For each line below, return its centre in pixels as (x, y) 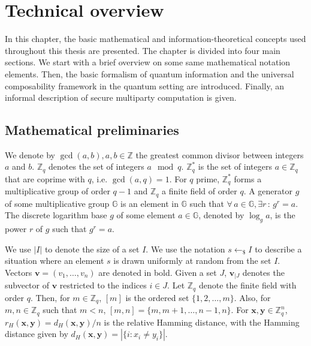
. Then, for (50, 297)
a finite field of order (200, 191)
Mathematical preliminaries (92, 130)
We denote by (30, 154)
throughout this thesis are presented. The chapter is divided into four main (143, 50)
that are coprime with (45, 178)
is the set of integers (235, 166)
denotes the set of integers (96, 166)
